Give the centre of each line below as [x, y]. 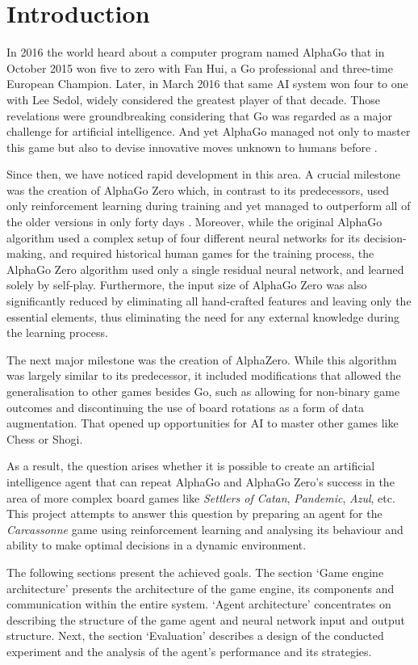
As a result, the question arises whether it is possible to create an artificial [191, 466]
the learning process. [57, 332]
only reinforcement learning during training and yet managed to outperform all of [209, 206]
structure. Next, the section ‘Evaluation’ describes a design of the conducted [195, 636]
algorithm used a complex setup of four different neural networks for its [184, 237]
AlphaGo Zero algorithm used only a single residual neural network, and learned [205, 269]
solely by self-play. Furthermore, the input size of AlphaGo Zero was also [187, 285]
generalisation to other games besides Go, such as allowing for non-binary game [203, 391]
